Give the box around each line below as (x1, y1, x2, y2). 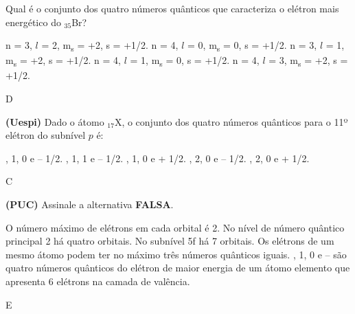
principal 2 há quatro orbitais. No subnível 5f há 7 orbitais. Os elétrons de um (5, 234, 334, 248)
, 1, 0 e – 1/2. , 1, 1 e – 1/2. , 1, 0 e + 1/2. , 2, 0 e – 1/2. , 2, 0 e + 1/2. (5, 150, 310, 165)
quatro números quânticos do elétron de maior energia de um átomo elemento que (5, 260, 350, 275)
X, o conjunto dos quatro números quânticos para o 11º (114, 114, 348, 128)
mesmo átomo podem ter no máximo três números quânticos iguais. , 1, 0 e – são (5, 247, 347, 261)
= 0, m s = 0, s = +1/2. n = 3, (187, 38, 317, 54)
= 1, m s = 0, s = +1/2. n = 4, (130, 53, 260, 69)
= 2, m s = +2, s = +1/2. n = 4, (41, 38, 179, 54)
